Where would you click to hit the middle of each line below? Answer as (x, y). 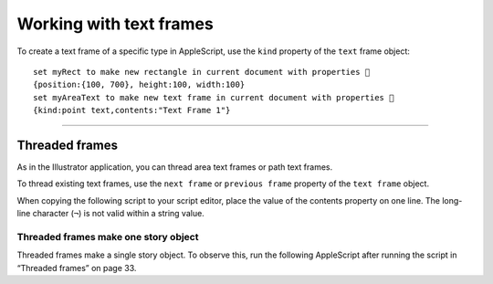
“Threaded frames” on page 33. (77, 268)
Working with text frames (115, 24)
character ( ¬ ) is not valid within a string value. (118, 214)
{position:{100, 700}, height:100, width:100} (139, 85)
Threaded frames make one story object (108, 237)
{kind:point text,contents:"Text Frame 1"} (132, 110)
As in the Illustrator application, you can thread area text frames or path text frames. (175, 167)
